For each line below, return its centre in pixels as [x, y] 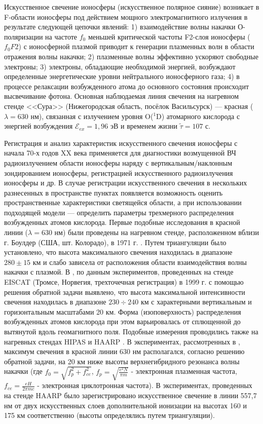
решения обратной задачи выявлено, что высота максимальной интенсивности [125, 292]
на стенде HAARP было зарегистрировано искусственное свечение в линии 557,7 [130, 395]
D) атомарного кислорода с [198, 116]
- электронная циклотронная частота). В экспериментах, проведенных [145, 385]
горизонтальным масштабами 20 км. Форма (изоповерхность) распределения [123, 311]
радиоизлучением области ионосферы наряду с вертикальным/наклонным [118, 162]
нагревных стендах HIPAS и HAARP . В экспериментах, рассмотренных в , [122, 341]
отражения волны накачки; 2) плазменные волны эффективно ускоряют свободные [131, 56]
